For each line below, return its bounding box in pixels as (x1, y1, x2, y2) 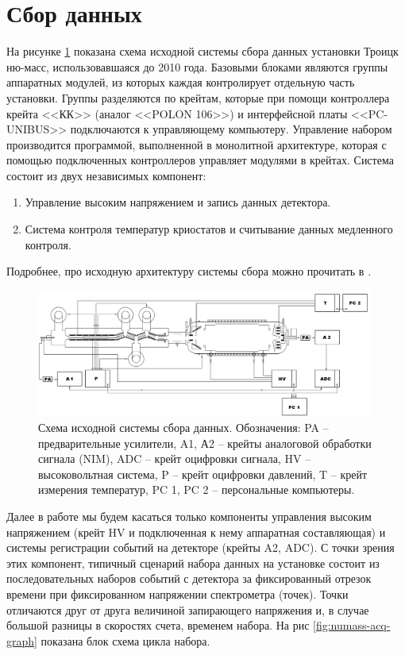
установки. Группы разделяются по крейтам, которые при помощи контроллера (6, 89, 390, 106)
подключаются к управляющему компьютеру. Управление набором (70, 121, 392, 137)
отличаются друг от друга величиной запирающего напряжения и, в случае (6, 601, 369, 618)
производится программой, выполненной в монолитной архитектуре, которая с (6, 136, 387, 152)
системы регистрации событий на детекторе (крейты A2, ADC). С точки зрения (6, 539, 395, 556)
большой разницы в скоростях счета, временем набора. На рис (6, 617, 310, 634)
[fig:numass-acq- (313, 617, 391, 634)
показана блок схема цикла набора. (40, 632, 210, 649)
